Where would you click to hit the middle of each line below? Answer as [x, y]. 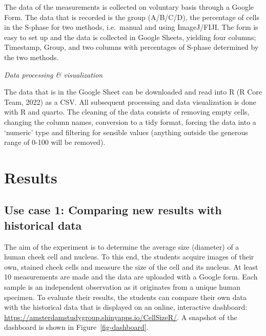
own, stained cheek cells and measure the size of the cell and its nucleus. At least [131, 266]
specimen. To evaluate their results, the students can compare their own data [126, 297]
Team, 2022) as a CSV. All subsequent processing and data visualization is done [130, 101]
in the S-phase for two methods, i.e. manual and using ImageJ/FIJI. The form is [131, 27]
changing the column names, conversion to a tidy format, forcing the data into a [130, 122]
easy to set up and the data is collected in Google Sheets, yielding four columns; [130, 37]
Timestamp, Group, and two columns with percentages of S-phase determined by [131, 47]
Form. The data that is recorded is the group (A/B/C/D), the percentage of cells [132, 17]
